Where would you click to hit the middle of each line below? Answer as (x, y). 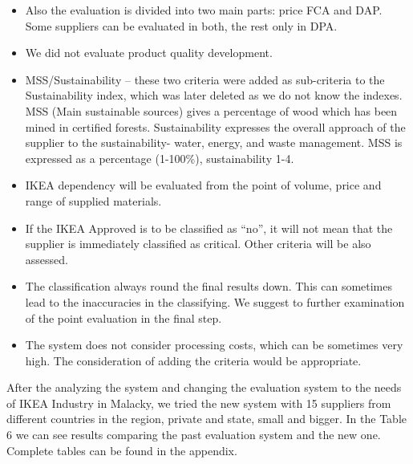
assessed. (47, 259)
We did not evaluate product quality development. (149, 53)
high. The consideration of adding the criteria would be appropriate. (193, 360)
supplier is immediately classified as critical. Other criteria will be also (198, 244)
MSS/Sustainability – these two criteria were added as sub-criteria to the (205, 79)
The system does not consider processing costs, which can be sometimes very (214, 345)
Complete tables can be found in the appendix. (122, 450)
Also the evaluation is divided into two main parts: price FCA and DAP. (204, 10)
